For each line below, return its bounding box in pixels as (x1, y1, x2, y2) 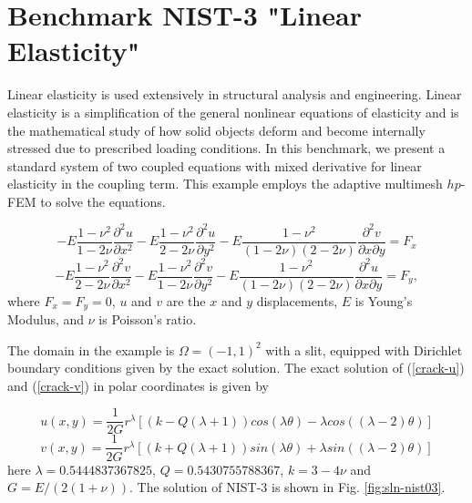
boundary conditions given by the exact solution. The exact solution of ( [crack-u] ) (7, 358, 465, 377)
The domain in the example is (7, 340, 175, 359)
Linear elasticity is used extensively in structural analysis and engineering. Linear (7, 85, 462, 104)
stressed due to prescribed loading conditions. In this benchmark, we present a (7, 139, 446, 158)
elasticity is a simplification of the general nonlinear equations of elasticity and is (7, 102, 459, 121)
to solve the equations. (40, 191, 166, 210)
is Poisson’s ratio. (98, 310, 197, 329)
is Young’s (354, 291, 413, 310)
